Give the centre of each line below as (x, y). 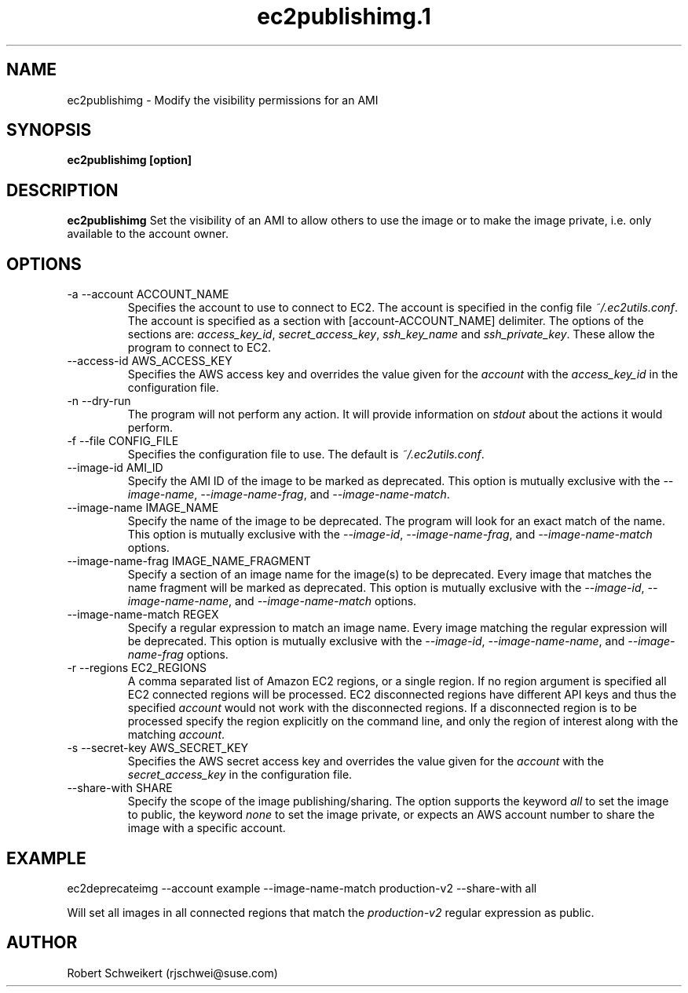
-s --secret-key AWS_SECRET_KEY (158, 748)
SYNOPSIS (49, 130)
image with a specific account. (207, 828)
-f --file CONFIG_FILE (123, 441)
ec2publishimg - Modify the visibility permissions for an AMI (223, 100)
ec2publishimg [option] (130, 160)
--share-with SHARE (120, 788)
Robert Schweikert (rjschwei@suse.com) (172, 973)
